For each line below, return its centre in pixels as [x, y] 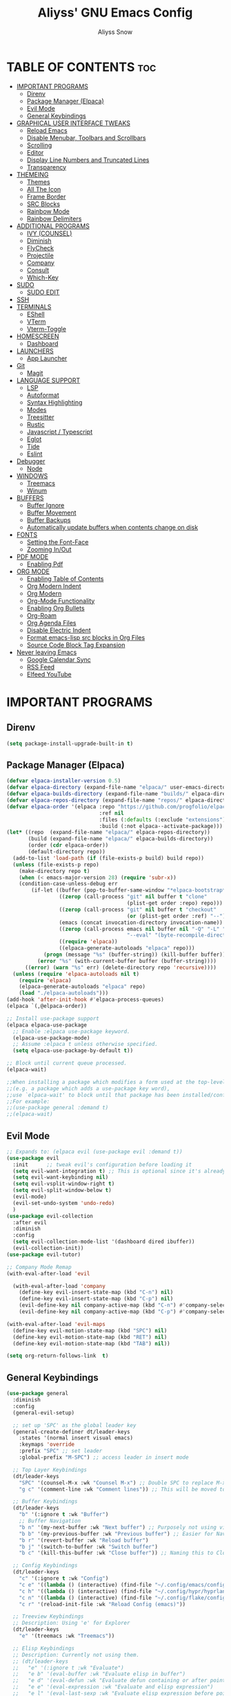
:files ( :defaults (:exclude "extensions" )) [164, 820]
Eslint [34, 454]
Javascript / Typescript [60, 432]
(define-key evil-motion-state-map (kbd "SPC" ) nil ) [90, 1330]
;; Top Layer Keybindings [50, 1470]
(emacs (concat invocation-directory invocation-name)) [141, 922]
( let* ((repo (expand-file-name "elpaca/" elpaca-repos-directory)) [109, 832]
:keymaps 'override [47, 1445]
